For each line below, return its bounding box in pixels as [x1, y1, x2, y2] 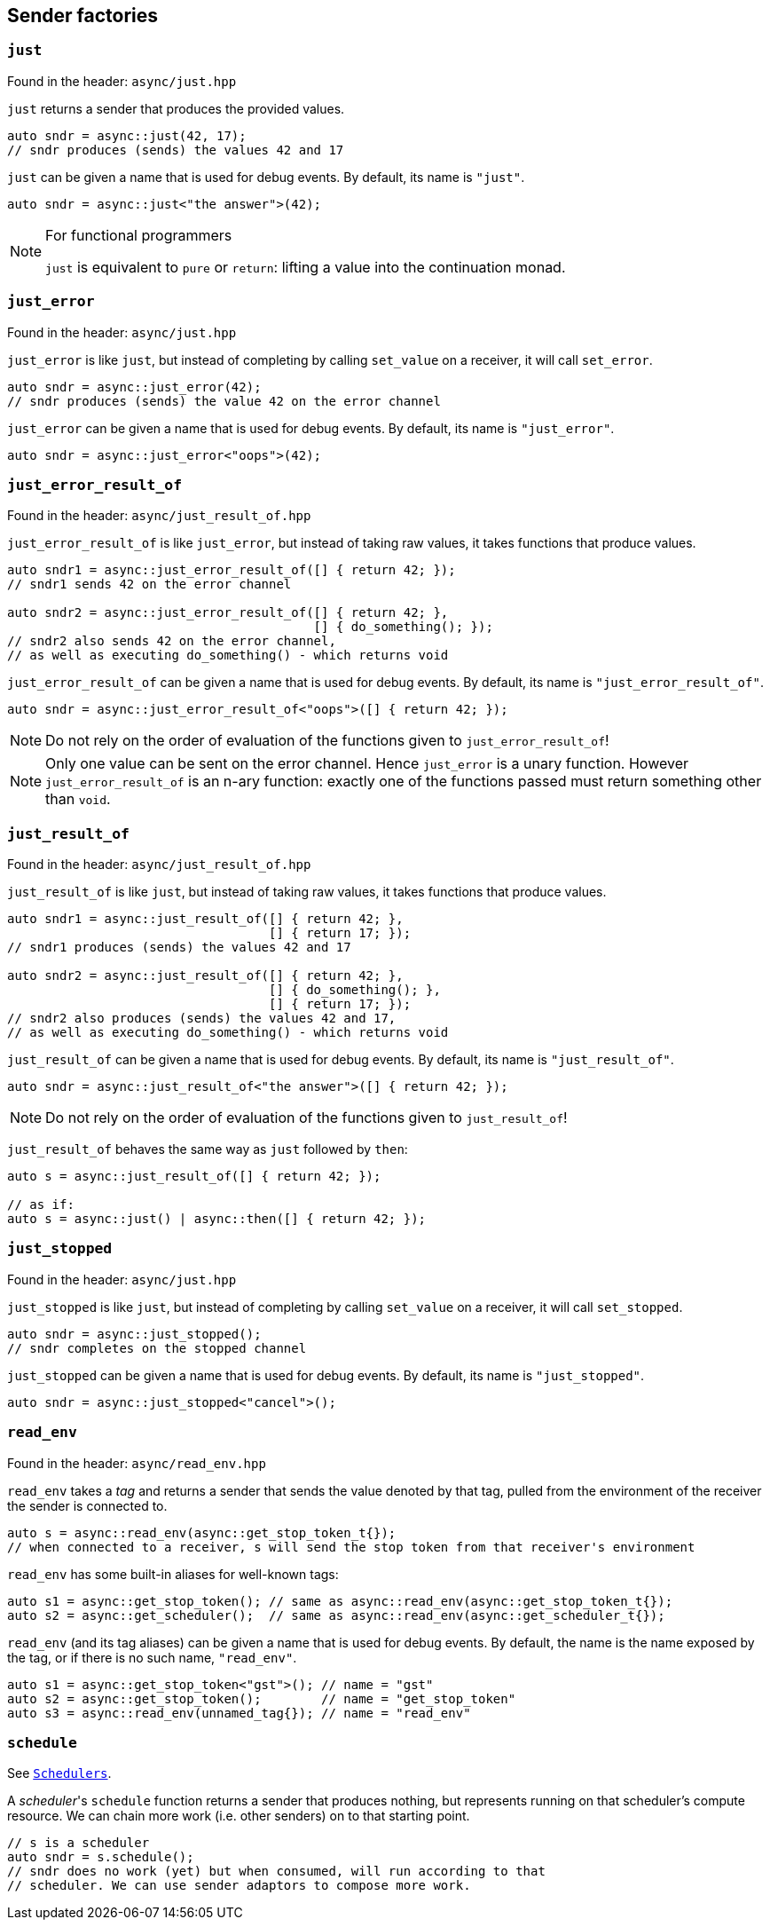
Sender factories [7, 4, 159, 27]
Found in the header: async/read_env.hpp [7, 1455, 266, 1471]
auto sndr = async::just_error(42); [7, 379, 262, 394]
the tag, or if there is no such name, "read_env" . [7, 1649, 297, 1665]
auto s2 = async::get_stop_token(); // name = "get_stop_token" [7, 1691, 516, 1706]
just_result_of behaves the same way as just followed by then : [7, 1141, 408, 1157]
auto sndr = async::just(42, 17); [7, 128, 247, 143]
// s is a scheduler [7, 1836, 150, 1851]
